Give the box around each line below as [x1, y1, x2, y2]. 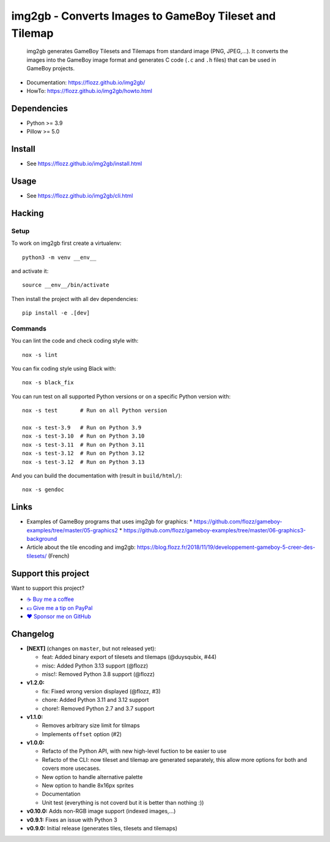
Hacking [11, 208, 44, 218]
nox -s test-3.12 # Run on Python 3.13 [22, 458, 145, 465]
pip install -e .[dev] [22, 310, 90, 316]
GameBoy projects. [26, 65, 75, 72]
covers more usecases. [42, 765, 101, 772]
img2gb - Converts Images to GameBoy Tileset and [11, 9, 276, 23]
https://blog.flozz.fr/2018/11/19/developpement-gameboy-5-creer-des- [136, 543, 316, 551]
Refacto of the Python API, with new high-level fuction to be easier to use [42, 747, 227, 755]
